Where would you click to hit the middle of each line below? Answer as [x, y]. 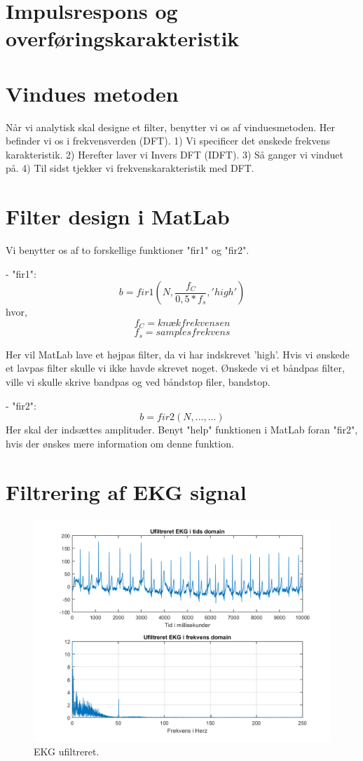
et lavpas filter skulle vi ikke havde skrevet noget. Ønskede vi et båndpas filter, [175, 368]
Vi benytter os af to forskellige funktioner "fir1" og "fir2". [128, 250]
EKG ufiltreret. [67, 752]
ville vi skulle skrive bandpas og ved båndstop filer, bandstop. [138, 382]
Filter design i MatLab [118, 216]
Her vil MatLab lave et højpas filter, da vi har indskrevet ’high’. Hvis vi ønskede [178, 354]
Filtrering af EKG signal [126, 491]
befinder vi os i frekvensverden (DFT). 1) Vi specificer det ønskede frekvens [168, 141]
